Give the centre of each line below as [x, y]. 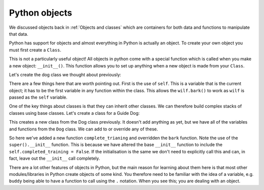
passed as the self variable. [38, 97]
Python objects [41, 13]
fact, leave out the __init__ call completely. [55, 158]
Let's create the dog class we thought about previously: [65, 74]
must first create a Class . [35, 50]
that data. [19, 34]
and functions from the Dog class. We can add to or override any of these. [84, 129]
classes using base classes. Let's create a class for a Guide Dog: [74, 113]
